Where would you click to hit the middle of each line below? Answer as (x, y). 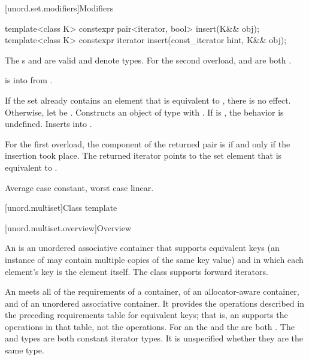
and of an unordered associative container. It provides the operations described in (154, 303)
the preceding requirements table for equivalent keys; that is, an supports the (146, 315)
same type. (25, 350)
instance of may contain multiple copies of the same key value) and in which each (154, 259)
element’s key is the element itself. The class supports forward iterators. (137, 271)
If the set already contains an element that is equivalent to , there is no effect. (148, 100)
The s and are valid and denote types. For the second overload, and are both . (148, 60)
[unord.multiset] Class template (61, 208)
